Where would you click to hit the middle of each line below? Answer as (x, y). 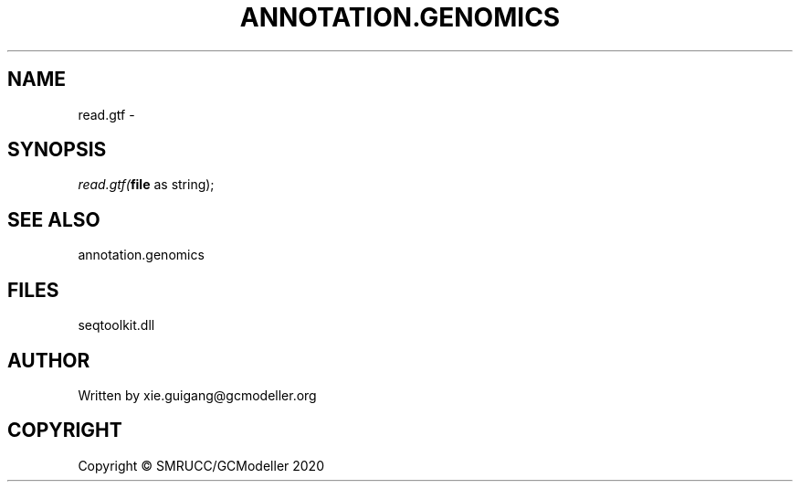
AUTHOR (49, 360)
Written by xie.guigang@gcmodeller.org (197, 395)
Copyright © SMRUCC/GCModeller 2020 (201, 465)
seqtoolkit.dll (116, 325)
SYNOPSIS (57, 150)
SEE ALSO (54, 219)
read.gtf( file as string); (146, 185)
